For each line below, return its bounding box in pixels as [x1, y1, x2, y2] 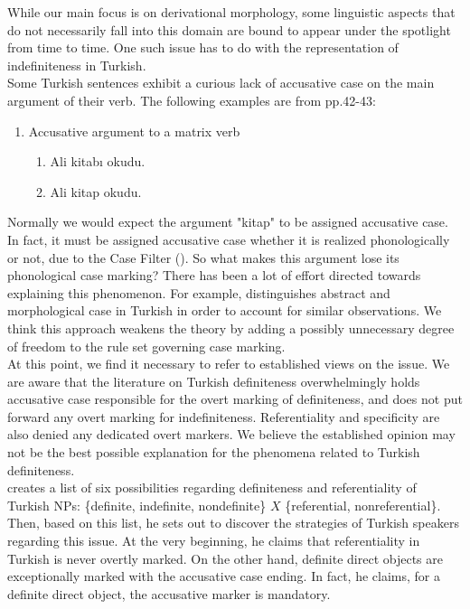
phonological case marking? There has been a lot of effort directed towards [7, 266, 421, 285]
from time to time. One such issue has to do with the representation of [7, 38, 399, 57]
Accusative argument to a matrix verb [28, 121, 240, 140]
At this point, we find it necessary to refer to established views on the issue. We [7, 354, 450, 373]
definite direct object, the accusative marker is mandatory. [7, 584, 331, 603]
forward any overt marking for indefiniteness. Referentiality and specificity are [7, 407, 440, 426]
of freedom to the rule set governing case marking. [7, 336, 286, 355]
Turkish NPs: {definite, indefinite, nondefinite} [7, 495, 267, 514]
